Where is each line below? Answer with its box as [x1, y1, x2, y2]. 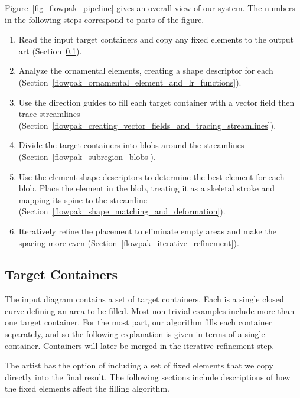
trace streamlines [18, 107, 80, 120]
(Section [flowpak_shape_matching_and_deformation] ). [18, 205, 226, 217]
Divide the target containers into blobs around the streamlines [18, 139, 244, 151]
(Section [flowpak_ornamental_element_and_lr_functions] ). [18, 76, 242, 88]
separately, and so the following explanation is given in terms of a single [5, 328, 265, 340]
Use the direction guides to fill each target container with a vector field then [18, 96, 295, 108]
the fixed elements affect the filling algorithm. [5, 382, 169, 394]
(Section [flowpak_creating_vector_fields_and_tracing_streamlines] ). [18, 119, 276, 131]
